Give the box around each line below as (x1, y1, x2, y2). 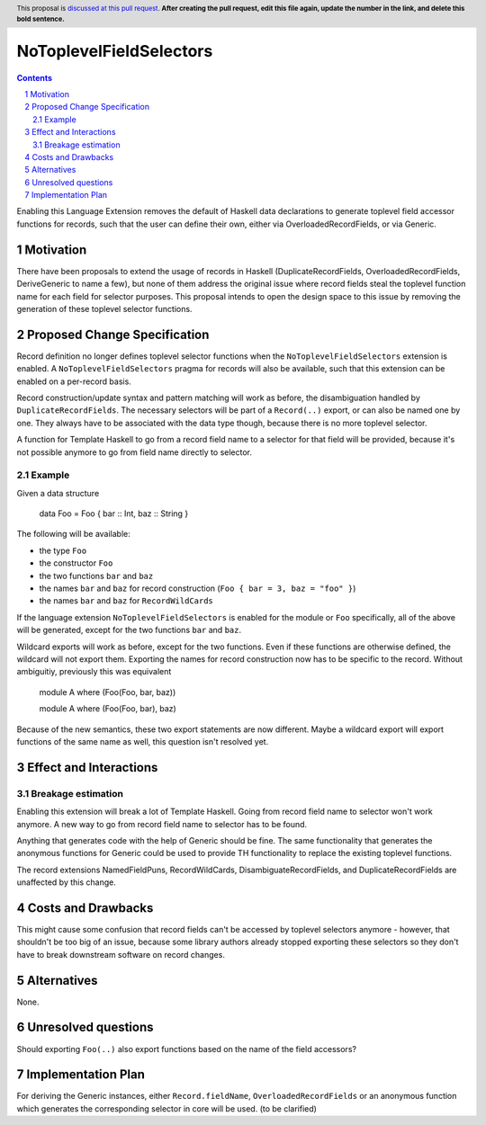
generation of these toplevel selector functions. (16, 303, 193, 314)
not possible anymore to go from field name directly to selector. (16, 446, 252, 458)
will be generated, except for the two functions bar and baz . (16, 625, 242, 636)
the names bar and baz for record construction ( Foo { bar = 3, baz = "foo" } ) (39, 583, 356, 594)
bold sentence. (16, 14, 65, 23)
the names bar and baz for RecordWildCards (39, 595, 213, 606)
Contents (16, 72, 53, 83)
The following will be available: (16, 529, 130, 540)
